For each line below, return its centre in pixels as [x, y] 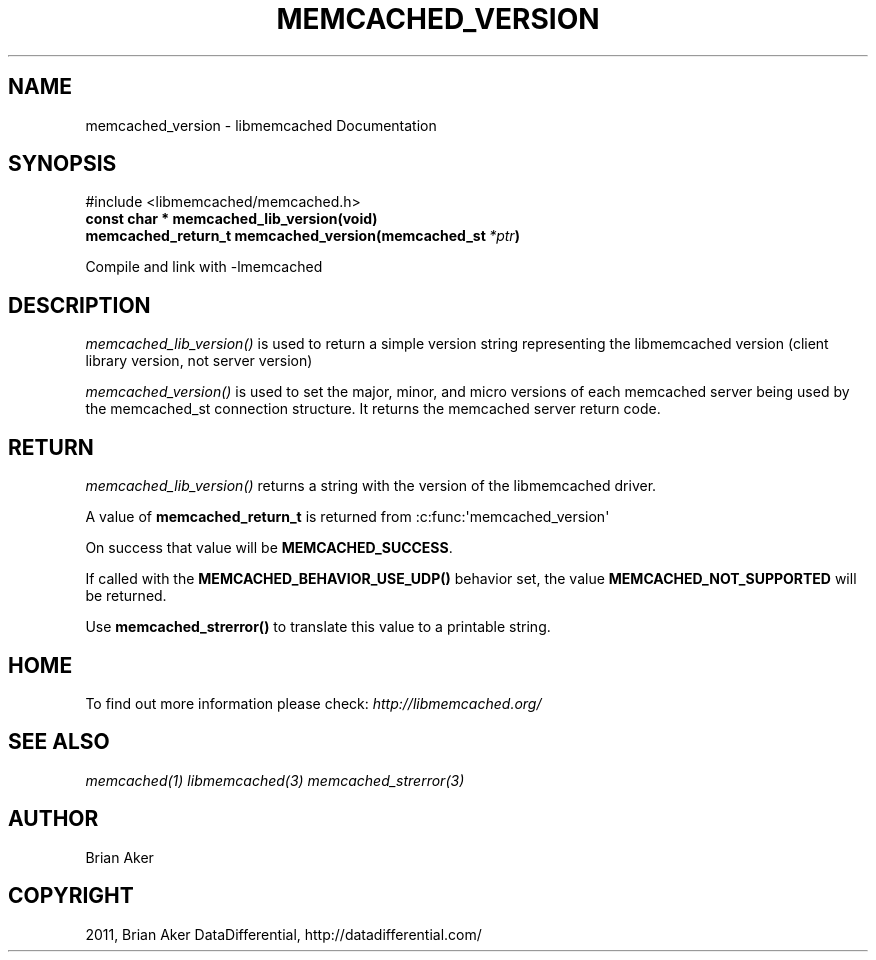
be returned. [126, 596]
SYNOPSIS [62, 164]
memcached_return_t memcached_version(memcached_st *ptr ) [302, 236]
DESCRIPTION [79, 305]
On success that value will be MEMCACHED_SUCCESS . [269, 548]
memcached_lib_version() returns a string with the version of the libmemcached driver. [371, 486]
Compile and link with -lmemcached [204, 267]
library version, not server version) [199, 361]
